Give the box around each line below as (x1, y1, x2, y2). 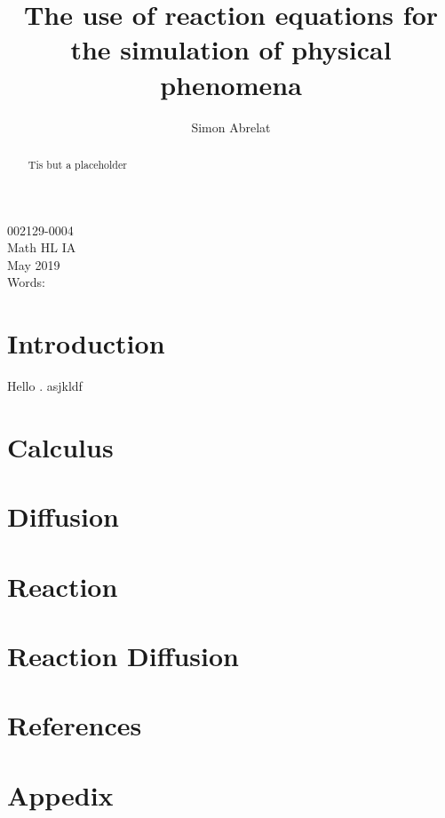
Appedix (7, 776, 114, 813)
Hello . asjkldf (7, 377, 83, 395)
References (7, 707, 142, 743)
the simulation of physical (70, 31, 392, 68)
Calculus (7, 428, 114, 465)
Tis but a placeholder (28, 156, 127, 171)
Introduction (7, 325, 165, 361)
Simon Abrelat (191, 117, 271, 136)
